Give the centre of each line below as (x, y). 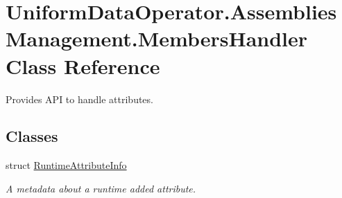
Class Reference (83, 65)
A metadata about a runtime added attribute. (101, 188)
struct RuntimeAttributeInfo (66, 165)
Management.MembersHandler (157, 38)
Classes (32, 136)
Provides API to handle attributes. (79, 99)
